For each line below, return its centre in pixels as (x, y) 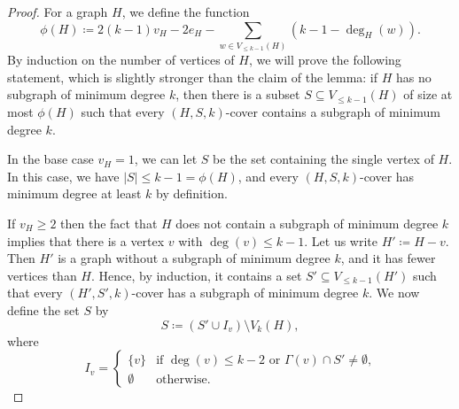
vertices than (42, 275)
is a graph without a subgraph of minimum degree (194, 258)
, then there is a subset (238, 94)
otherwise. (183, 380)
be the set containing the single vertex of (323, 159)
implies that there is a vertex (86, 240)
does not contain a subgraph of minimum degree (307, 224)
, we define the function (186, 12)
